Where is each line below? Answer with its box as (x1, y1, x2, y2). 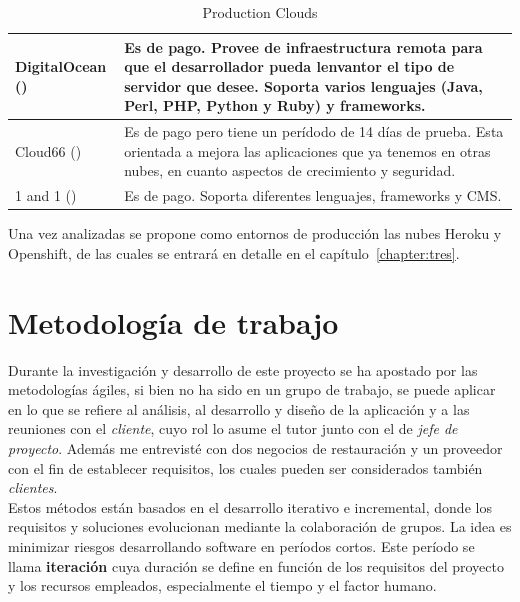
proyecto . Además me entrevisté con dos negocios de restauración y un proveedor (8, 438, 503, 459)
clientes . (8, 477, 58, 498)
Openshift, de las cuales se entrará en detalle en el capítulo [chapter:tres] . (8, 242, 460, 263)
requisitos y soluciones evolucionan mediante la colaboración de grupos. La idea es (8, 516, 512, 537)
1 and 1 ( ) (15, 185, 77, 206)
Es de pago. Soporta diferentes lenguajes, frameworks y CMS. (124, 185, 502, 206)
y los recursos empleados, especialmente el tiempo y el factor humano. (8, 575, 437, 596)
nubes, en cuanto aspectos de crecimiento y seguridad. (124, 160, 456, 181)
